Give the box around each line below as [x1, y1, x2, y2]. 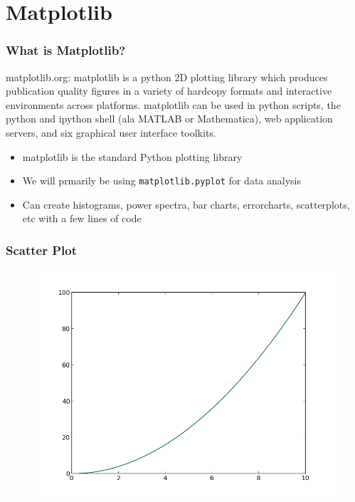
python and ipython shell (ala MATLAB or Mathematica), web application [6, 111, 333, 126]
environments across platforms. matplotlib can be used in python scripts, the [6, 97, 341, 112]
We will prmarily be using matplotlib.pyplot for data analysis [22, 173, 301, 188]
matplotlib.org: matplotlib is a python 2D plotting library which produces [6, 69, 328, 84]
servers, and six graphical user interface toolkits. [6, 125, 216, 140]
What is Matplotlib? [6, 41, 126, 59]
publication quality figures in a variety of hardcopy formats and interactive [6, 83, 332, 98]
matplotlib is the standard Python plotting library [22, 149, 243, 164]
